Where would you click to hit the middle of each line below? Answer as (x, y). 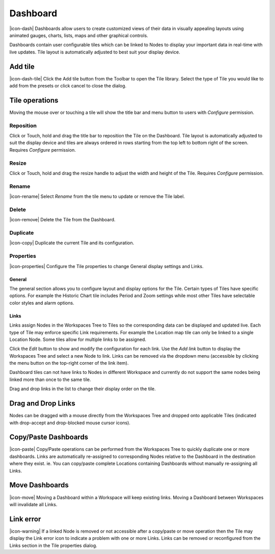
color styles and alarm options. (42, 303)
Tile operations (34, 100)
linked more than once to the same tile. (50, 380)
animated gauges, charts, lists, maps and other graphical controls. (79, 35)
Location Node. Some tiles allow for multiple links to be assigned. (78, 339)
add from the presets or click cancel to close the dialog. (68, 86)
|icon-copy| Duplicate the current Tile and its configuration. (72, 243)
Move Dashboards (39, 485)
